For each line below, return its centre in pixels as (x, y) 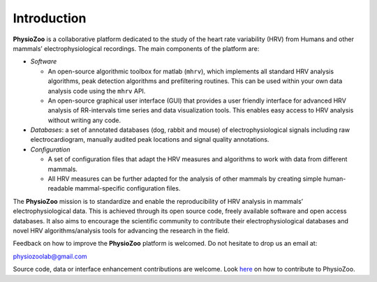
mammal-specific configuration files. (127, 188)
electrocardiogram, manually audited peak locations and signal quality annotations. (150, 140)
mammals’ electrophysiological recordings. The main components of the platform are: (136, 48)
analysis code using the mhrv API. (97, 91)
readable (60, 188)
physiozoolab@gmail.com (50, 256)
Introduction (50, 18)
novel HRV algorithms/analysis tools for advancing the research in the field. (121, 230)
